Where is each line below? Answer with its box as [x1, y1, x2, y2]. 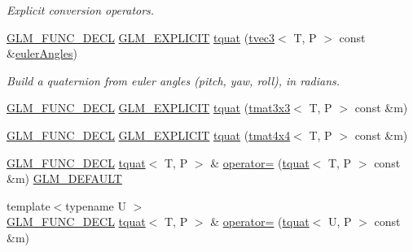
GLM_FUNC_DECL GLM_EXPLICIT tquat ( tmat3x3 [7, 99, 291, 116]
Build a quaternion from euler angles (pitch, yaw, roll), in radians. [7, 72, 341, 89]
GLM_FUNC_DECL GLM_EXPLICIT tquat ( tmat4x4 [7, 126, 291, 143]
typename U [65, 197, 126, 214]
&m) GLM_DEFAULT [7, 170, 122, 187]
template [7, 197, 51, 214]
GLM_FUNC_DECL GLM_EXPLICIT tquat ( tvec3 [7, 28, 275, 46]
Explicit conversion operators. [7, 2, 155, 18]
